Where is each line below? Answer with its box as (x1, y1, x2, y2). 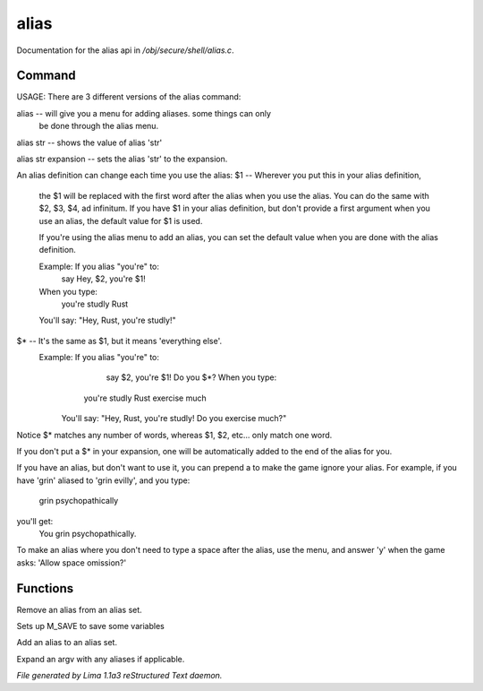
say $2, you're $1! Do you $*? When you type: (106, 372, 277, 383)
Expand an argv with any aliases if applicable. (16, 653, 185, 664)
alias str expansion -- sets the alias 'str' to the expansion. (16, 153, 228, 165)
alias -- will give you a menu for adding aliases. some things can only (16, 108, 272, 118)
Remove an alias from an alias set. (16, 604, 142, 615)
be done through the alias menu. (38, 121, 159, 132)
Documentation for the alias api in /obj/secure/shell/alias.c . (16, 45, 234, 56)
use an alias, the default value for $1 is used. (38, 215, 203, 226)
